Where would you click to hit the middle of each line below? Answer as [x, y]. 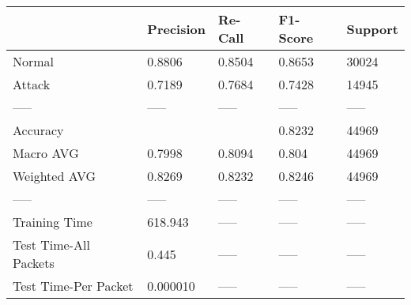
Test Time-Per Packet [73, 286]
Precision [176, 28]
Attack [32, 84]
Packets [34, 263]
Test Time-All [51, 245]
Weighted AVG [55, 176]
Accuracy [38, 130]
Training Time [53, 222]
